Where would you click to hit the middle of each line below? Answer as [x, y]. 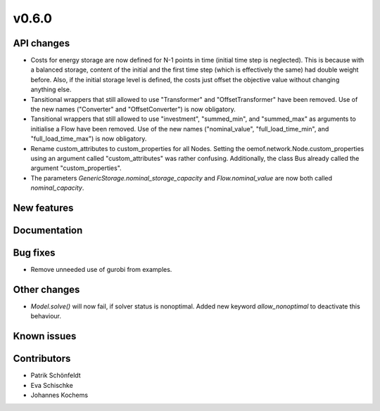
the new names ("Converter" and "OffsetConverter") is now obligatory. [133, 110]
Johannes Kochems [59, 395]
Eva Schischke [52, 385]
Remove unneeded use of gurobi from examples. [101, 270]
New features [43, 208]
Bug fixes [34, 253]
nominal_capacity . [57, 188]
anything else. [51, 90]
